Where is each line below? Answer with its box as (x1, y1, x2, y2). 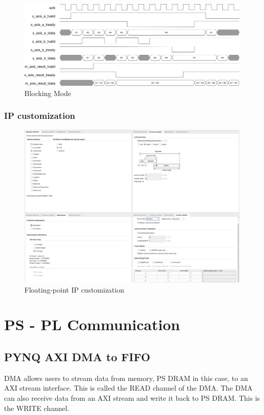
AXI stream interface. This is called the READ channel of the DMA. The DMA (4, 382, 253, 393)
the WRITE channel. (4, 402, 70, 413)
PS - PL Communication (4, 314, 180, 335)
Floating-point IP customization (24, 284, 124, 295)
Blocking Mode (24, 87, 71, 98)
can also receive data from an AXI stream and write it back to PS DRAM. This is (4, 393, 260, 403)
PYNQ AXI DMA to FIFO (4, 349, 150, 365)
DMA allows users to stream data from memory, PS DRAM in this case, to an (4, 372, 248, 383)
